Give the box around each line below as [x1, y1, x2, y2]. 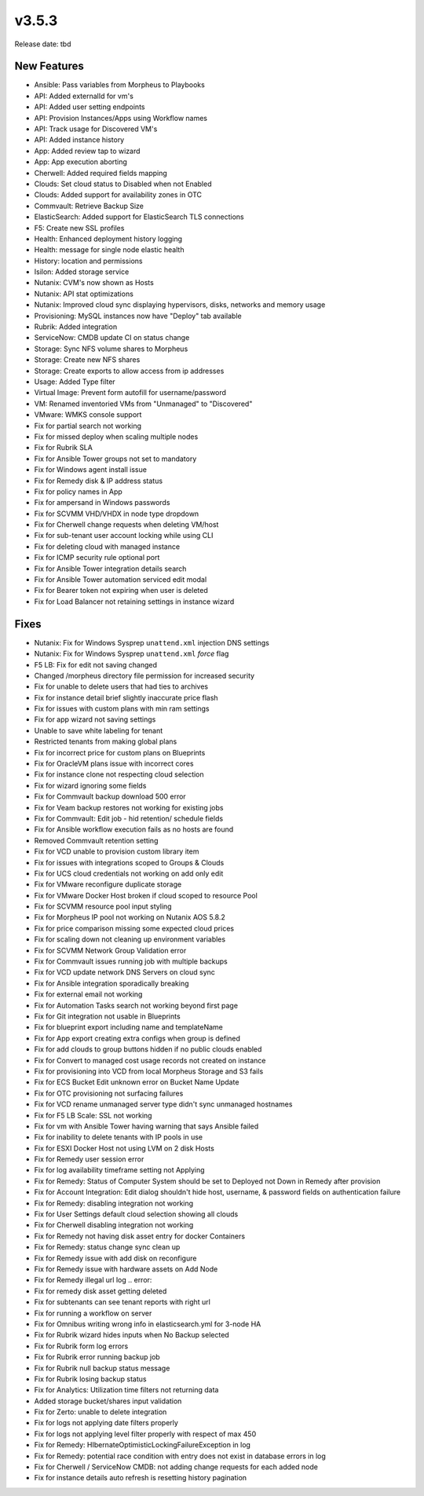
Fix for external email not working [34, 989, 143, 999]
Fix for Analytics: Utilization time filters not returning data [34, 1385, 219, 1395]
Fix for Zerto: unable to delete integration [34, 1407, 167, 1417]
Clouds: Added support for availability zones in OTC [34, 190, 203, 199]
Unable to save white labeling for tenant [34, 726, 163, 735]
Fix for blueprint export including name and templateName [34, 1022, 223, 1032]
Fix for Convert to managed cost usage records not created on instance [34, 1055, 266, 1065]
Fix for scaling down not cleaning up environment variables [34, 935, 226, 944]
